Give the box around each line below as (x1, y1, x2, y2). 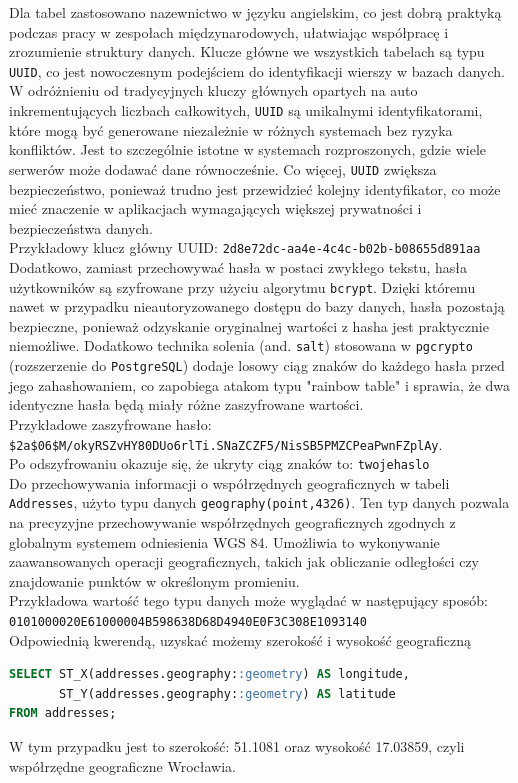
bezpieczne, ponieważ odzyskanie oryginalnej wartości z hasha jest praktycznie (9, 315, 489, 336)
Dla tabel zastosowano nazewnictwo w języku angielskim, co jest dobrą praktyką (9, 2, 502, 22)
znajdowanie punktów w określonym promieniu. (9, 570, 300, 591)
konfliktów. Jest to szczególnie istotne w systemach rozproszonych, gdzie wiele (9, 139, 487, 160)
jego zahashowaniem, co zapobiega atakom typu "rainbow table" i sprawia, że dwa (9, 374, 511, 395)
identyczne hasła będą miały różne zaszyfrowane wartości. (9, 394, 364, 415)
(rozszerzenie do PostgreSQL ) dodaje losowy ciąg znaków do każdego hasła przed (9, 355, 505, 376)
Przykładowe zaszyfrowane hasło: (9, 413, 212, 434)
